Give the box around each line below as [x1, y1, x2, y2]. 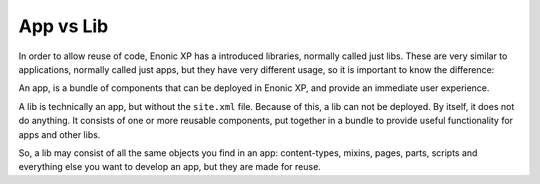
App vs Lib [18, 15, 109, 37]
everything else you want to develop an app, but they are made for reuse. [18, 161, 322, 173]
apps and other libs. [18, 128, 101, 140]
